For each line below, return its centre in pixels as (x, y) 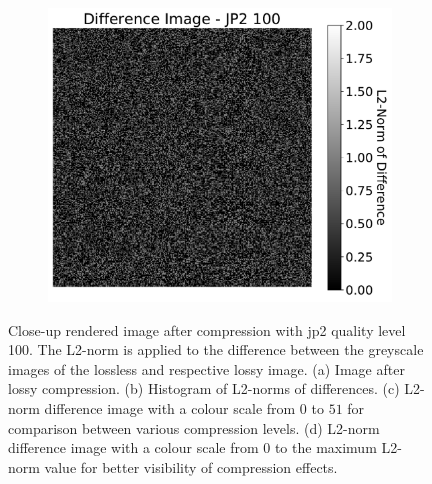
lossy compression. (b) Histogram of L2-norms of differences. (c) (204, 388)
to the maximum (325, 447)
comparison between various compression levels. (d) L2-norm (194, 427)
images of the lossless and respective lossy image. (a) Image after (206, 368)
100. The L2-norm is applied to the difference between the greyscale (216, 349)
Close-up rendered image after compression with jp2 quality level (207, 329)
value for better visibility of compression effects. (191, 466)
